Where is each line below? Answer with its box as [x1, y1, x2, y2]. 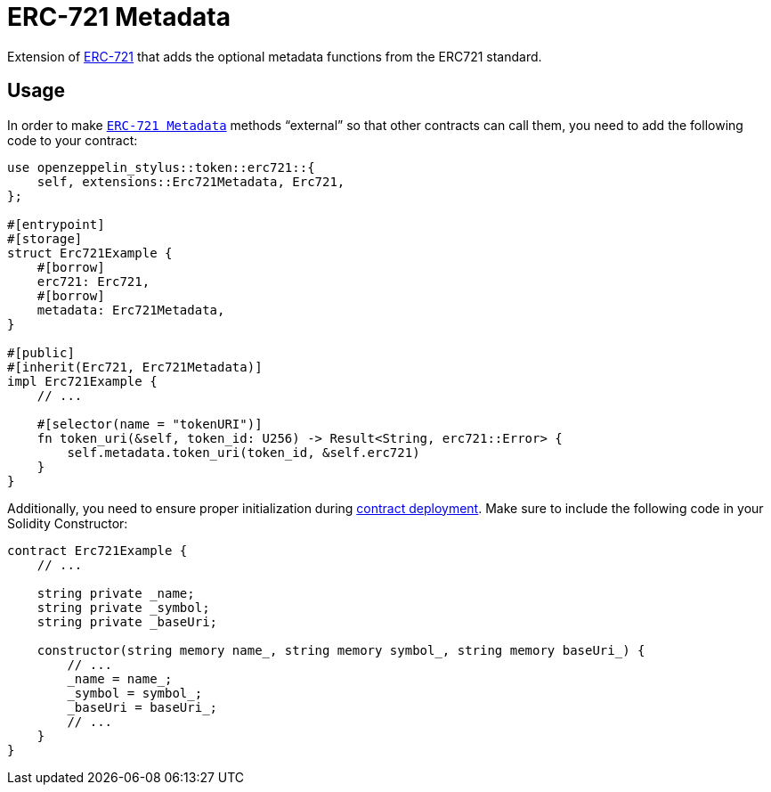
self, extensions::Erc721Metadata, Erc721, [37, 174, 345, 189]
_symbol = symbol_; [67, 685, 203, 700]
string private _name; [37, 585, 195, 600]
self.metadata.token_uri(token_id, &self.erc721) [67, 445, 420, 460]
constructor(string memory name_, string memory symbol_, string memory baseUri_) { [37, 642, 645, 657]
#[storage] [7, 231, 83, 246]
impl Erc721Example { [7, 373, 158, 388]
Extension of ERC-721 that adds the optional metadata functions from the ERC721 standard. [7, 48, 542, 64]
